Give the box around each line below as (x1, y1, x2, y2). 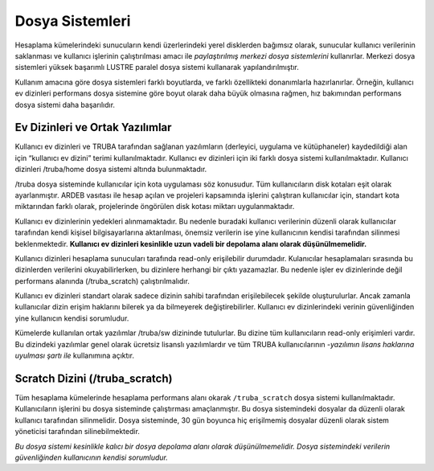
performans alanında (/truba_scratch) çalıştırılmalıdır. (14, 276, 190, 285)
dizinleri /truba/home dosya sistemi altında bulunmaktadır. (14, 165, 207, 174)
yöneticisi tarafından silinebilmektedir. (14, 427, 141, 436)
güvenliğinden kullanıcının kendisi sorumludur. (14, 453, 169, 462)
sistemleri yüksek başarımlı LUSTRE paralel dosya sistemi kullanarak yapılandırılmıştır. (14, 63, 299, 72)
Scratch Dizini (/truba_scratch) (14, 371, 173, 385)
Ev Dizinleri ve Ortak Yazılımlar (14, 121, 172, 134)
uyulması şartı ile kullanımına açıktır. (14, 350, 134, 361)
